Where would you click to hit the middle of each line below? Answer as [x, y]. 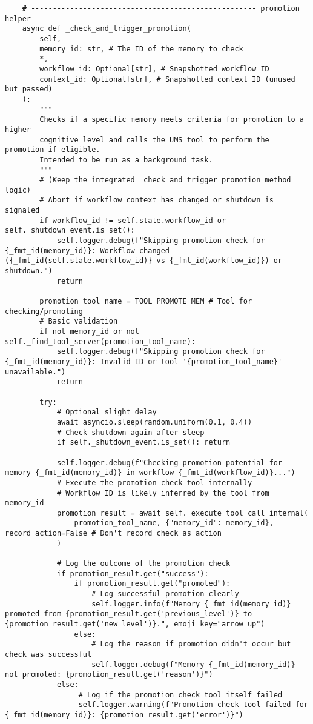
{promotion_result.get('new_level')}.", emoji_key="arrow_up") [135, 624]
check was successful [48, 654]
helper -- [25, 18]
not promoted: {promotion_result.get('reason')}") [109, 675]
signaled [22, 211]
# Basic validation [79, 321]
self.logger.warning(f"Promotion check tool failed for [193, 705]
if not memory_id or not [89, 331]
